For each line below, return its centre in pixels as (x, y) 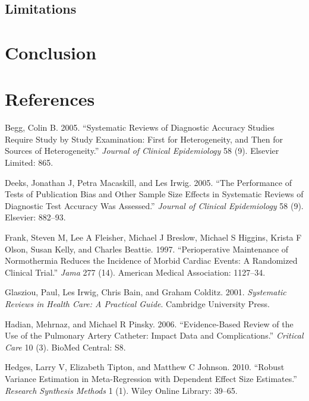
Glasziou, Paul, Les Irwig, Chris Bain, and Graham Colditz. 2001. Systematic (146, 292)
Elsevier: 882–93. (35, 217)
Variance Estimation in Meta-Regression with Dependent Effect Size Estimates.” (151, 378)
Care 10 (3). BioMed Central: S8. (65, 347)
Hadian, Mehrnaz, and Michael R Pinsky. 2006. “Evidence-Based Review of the (149, 323)
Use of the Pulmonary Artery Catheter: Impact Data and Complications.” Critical (154, 335)
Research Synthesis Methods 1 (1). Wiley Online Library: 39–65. (121, 390)
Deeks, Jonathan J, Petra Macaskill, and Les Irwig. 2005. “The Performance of (148, 182)
